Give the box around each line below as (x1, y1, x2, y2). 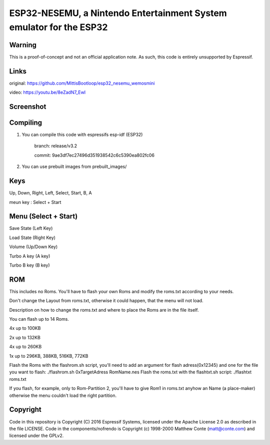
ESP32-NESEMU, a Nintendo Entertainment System (9, 8, 227, 19)
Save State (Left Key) (9, 226, 53, 232)
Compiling (9, 118, 42, 127)
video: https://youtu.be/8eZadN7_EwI (9, 89, 86, 95)
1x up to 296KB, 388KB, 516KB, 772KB (9, 353, 88, 359)
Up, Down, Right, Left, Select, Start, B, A (9, 190, 92, 196)
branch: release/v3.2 (34, 143, 77, 149)
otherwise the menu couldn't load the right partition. (9, 392, 117, 398)
